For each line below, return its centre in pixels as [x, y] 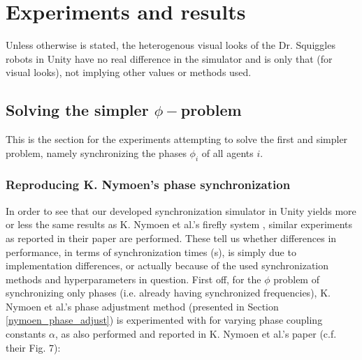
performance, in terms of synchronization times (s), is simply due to [151, 252]
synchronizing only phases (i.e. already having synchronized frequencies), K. [168, 293]
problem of [296, 279]
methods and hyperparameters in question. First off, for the [133, 279]
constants [26, 334]
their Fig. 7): [33, 347]
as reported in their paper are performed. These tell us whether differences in [171, 238]
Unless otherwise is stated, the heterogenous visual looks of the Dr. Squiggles [171, 45]
